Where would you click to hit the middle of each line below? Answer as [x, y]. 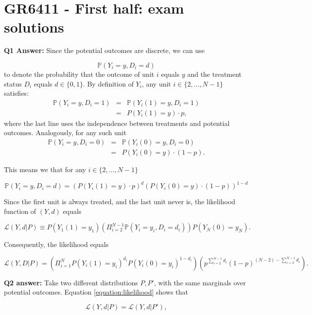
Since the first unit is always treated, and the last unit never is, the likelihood [120, 201]
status [13, 83]
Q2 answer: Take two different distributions [71, 282]
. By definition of [108, 83]
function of [20, 211]
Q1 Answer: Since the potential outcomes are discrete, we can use [104, 50]
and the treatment [215, 74]
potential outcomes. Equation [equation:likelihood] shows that [96, 292]
